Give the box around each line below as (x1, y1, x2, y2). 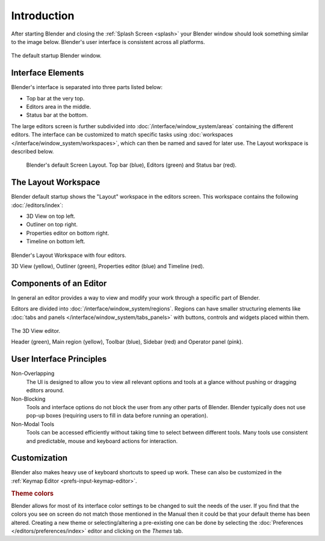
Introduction (11, 9, 75, 22)
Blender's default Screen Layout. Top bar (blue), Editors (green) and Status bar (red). (26, 161, 237, 168)
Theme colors (11, 489, 54, 498)
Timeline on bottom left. (26, 238, 85, 245)
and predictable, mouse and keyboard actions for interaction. (26, 437, 178, 445)
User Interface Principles (11, 354, 107, 364)
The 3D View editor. (11, 327, 60, 335)
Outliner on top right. (26, 221, 78, 228)
